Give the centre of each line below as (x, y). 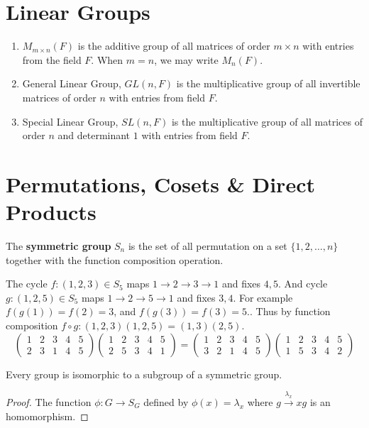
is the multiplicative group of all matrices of (267, 121)
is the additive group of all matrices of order (174, 46)
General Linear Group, (72, 83)
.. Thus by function (289, 311)
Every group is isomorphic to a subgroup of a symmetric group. (144, 374)
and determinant (94, 135)
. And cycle (303, 284)
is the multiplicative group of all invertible (268, 83)
